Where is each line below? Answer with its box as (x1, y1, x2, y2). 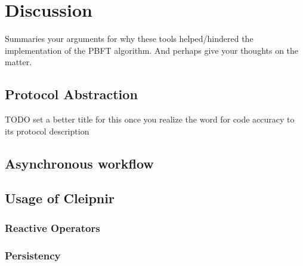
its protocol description (5, 124, 89, 137)
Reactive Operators (5, 220, 100, 235)
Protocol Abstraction (5, 85, 138, 103)
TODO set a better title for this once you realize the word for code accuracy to (5, 113, 295, 126)
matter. (5, 56, 32, 68)
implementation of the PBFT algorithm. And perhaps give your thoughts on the (5, 44, 299, 56)
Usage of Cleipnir (5, 189, 115, 207)
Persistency (5, 247, 61, 262)
